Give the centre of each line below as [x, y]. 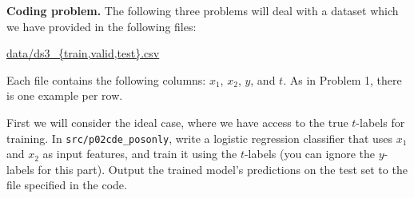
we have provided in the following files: [102, 26]
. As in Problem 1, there [342, 79]
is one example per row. [65, 95]
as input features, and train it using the [140, 154]
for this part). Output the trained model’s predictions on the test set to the [223, 169]
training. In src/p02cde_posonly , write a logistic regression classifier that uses [200, 138]
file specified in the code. [67, 185]
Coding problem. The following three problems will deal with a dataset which [203, 10]
